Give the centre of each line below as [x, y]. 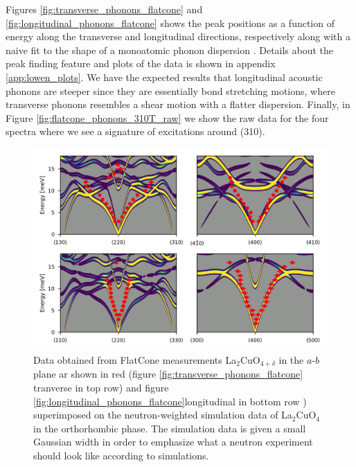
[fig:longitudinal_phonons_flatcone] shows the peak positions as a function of [170, 23]
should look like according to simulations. [121, 456]
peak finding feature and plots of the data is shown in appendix [141, 63]
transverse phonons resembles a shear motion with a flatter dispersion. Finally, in [178, 104]
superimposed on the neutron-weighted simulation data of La [163, 415]
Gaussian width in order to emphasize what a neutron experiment [173, 442]
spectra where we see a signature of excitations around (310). [135, 131]
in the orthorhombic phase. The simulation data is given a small [170, 428]
